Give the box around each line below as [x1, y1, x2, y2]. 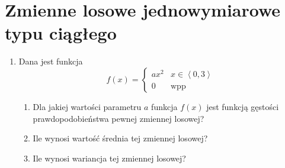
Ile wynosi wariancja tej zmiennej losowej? [33, 151, 186, 164]
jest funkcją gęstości [206, 100, 279, 112]
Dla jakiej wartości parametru [33, 100, 142, 112]
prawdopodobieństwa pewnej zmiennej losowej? [33, 112, 204, 124]
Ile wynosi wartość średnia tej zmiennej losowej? [33, 132, 208, 144]
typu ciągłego [5, 21, 117, 45]
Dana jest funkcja [18, 55, 83, 67]
